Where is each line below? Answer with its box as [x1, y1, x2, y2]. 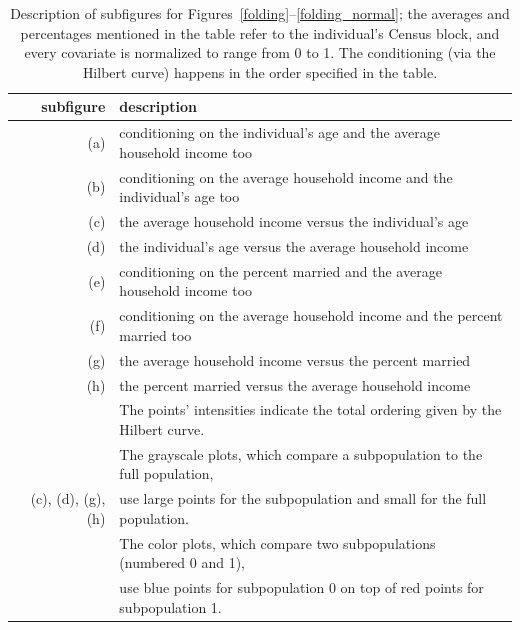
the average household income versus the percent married [119, 349, 471, 370]
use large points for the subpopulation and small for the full [119, 488, 487, 509]
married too [119, 324, 192, 345]
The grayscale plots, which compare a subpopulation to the [119, 443, 483, 464]
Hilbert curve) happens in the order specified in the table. [82, 61, 438, 82]
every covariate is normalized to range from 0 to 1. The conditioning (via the [24, 42, 496, 63]
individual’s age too [119, 186, 240, 207]
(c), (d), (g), [30, 488, 106, 509]
